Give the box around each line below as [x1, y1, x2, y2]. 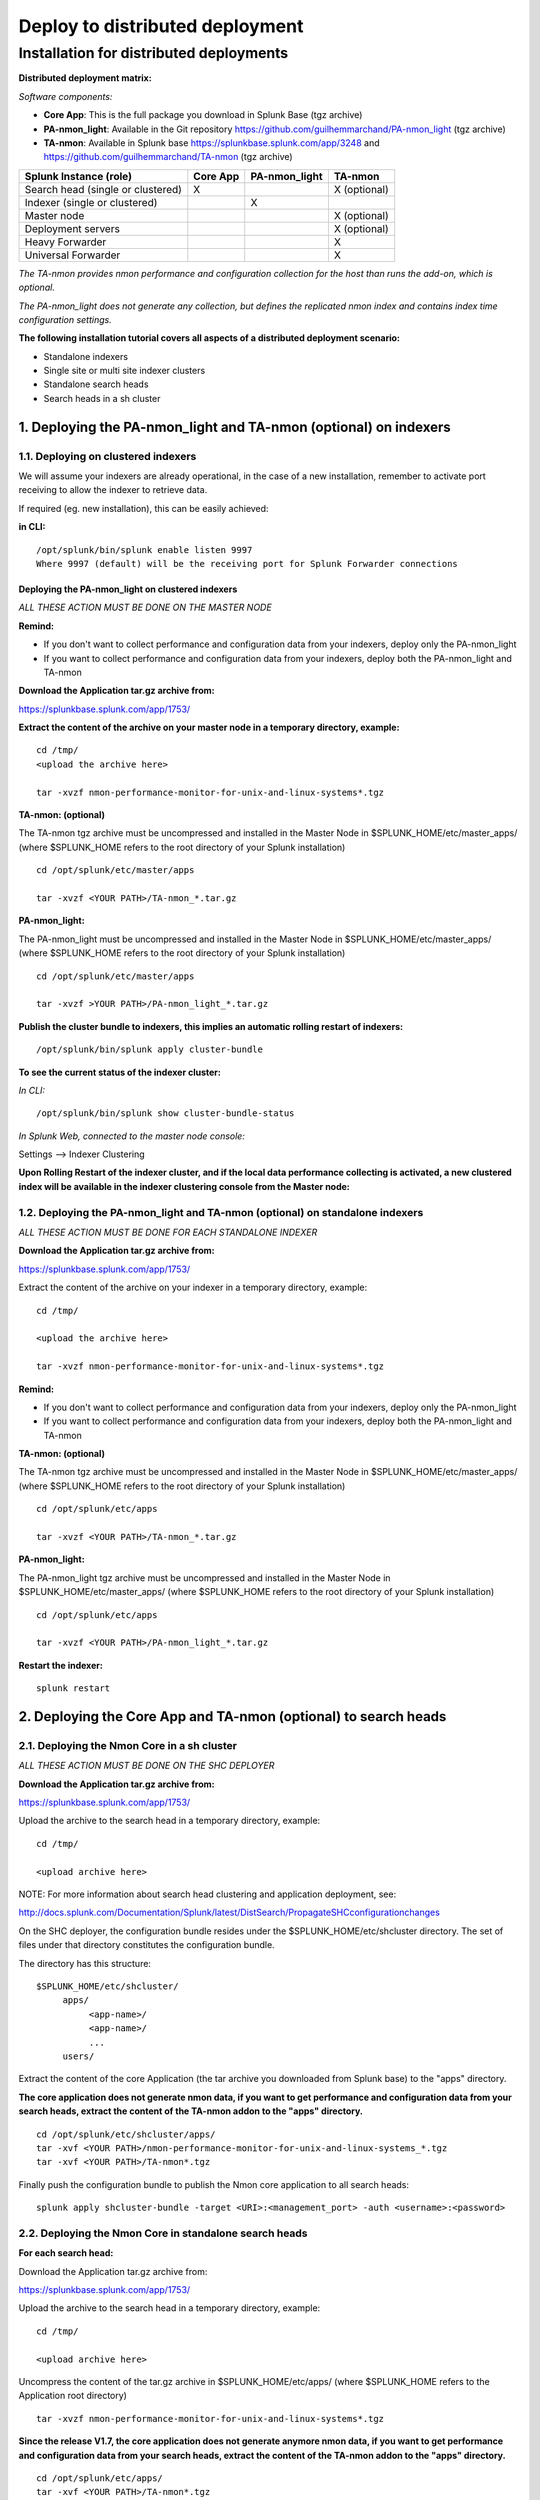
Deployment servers [24, 221, 120, 235]
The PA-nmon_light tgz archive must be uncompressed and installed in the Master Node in [18, 1571, 391, 1584]
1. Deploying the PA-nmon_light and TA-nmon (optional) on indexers [18, 418, 451, 435]
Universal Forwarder [24, 248, 121, 262]
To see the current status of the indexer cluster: [18, 1066, 222, 1078]
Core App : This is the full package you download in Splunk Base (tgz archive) [43, 109, 363, 121]
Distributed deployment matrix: [18, 72, 152, 84]
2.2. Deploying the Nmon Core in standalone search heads [18, 2226, 309, 2240]
